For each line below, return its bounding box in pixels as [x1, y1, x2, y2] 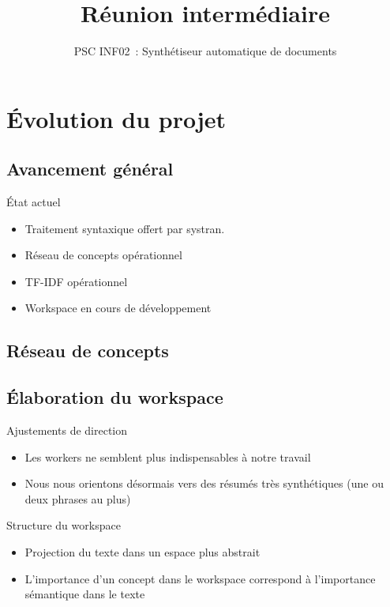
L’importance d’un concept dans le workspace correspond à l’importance [24, 570, 376, 586]
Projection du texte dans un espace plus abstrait [24, 544, 261, 560]
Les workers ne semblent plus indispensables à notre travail [24, 448, 311, 465]
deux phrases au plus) [24, 490, 131, 507]
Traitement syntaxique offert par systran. [24, 220, 225, 236]
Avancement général [6, 156, 174, 181]
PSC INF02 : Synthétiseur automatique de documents [73, 43, 337, 59]
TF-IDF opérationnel [24, 273, 128, 289]
